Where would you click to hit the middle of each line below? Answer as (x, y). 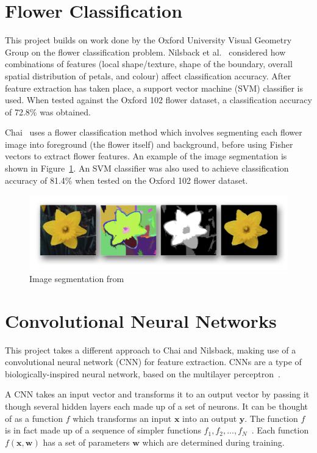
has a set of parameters (86, 442)
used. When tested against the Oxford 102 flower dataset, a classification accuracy (158, 100)
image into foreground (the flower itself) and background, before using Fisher (149, 144)
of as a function (34, 418)
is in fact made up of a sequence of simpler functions (103, 430)
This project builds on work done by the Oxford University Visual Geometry (148, 40)
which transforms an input (122, 418)
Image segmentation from (77, 278)
